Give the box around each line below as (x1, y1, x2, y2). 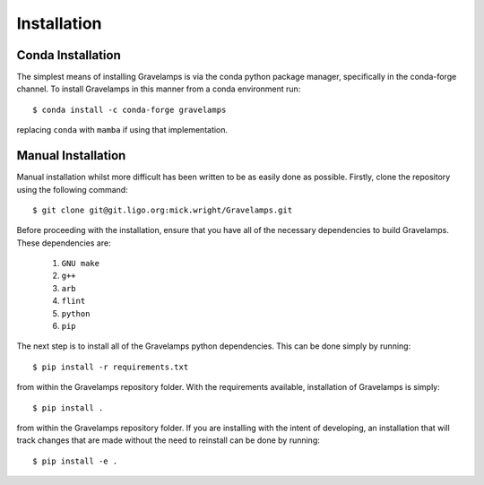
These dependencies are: (16, 238, 111, 248)
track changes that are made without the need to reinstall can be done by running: (16, 435, 320, 446)
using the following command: (16, 184, 129, 195)
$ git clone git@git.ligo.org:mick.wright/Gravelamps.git (32, 204, 293, 215)
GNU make (61, 258, 100, 269)
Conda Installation (16, 48, 121, 63)
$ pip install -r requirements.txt (32, 361, 189, 372)
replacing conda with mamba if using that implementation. (16, 125, 229, 135)
